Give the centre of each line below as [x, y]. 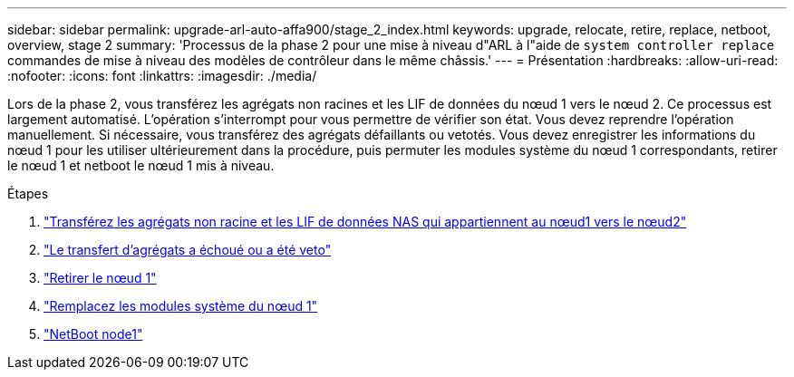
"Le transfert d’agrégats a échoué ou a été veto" [188, 250]
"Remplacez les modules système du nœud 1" [181, 306]
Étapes [28, 193]
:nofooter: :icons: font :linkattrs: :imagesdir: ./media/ [162, 76]
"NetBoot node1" [93, 334]
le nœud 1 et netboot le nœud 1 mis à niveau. [141, 165]
